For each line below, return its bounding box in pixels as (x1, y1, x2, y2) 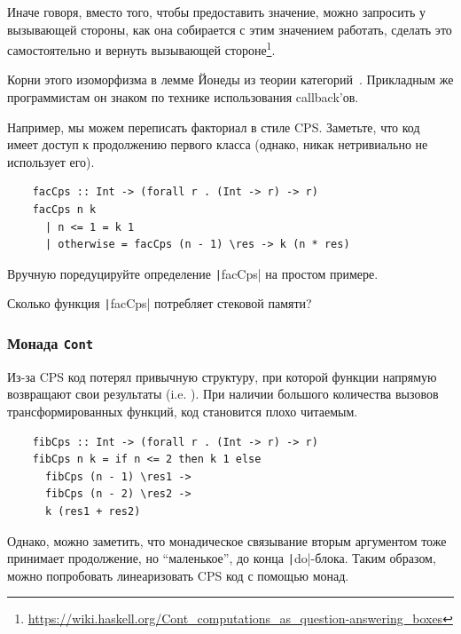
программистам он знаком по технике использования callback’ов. (7, 88, 359, 107)
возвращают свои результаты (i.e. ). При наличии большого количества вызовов (7, 384, 439, 403)
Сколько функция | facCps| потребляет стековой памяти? (7, 294, 312, 313)
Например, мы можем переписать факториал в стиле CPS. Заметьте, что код (7, 117, 420, 136)
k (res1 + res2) (44, 505, 141, 519)
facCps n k (32, 203, 97, 216)
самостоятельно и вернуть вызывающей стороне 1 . (7, 38, 276, 59)
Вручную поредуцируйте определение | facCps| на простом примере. (7, 264, 379, 282)
